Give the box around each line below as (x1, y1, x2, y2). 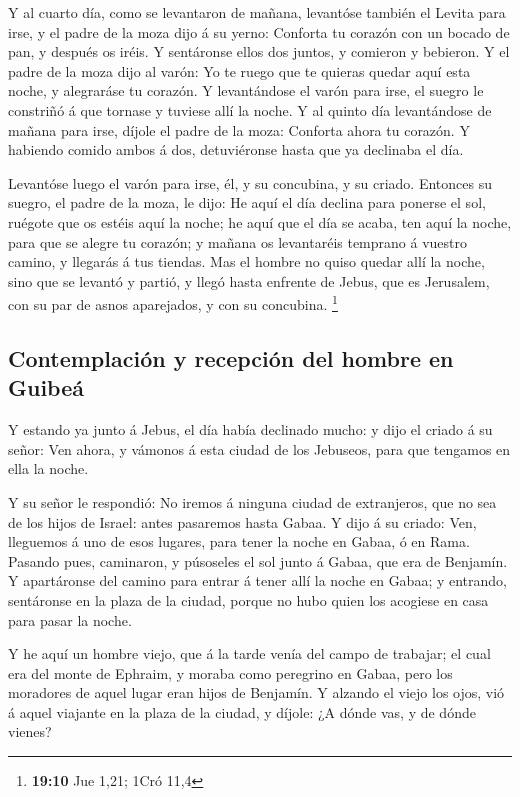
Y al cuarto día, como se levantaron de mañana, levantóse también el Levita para (8, 2, 506, 22)
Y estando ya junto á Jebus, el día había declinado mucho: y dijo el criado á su (8, 419, 493, 440)
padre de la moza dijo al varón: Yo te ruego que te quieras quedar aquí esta (8, 60, 471, 81)
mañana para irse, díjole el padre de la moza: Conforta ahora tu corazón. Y (8, 119, 470, 140)
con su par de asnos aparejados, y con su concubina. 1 (8, 291, 338, 314)
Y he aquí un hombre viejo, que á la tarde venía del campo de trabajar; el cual (8, 643, 491, 664)
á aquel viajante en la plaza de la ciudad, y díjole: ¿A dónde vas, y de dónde (8, 701, 476, 722)
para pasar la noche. (8, 609, 132, 630)
